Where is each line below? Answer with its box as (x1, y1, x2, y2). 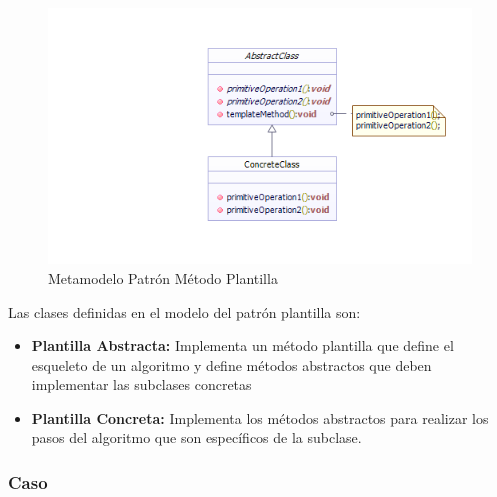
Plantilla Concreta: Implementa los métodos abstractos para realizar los (31, 407, 489, 428)
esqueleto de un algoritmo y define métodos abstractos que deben (31, 354, 432, 375)
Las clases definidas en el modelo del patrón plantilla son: (8, 301, 361, 322)
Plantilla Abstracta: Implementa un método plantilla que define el (31, 335, 454, 356)
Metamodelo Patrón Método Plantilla (48, 267, 278, 288)
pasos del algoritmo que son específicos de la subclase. (31, 427, 362, 448)
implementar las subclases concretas (31, 374, 252, 395)
